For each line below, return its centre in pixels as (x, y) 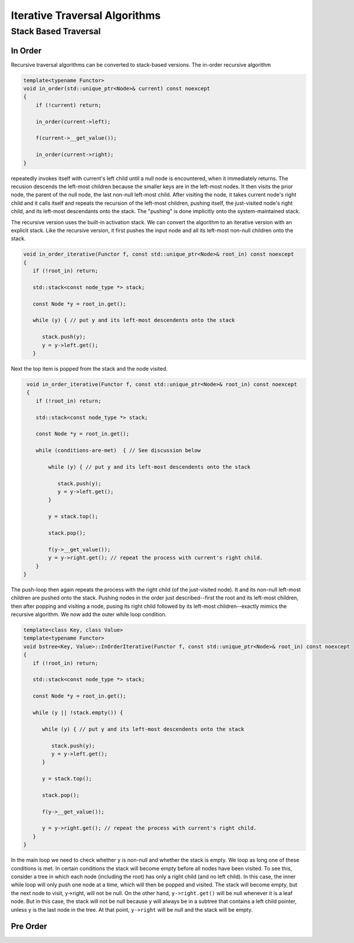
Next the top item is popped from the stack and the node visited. (89, 368)
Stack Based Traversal (56, 31)
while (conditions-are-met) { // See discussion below (118, 451)
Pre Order (29, 926)
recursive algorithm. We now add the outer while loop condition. (89, 614)
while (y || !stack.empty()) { (78, 713)
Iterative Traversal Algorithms (86, 15)
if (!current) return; (68, 105)
